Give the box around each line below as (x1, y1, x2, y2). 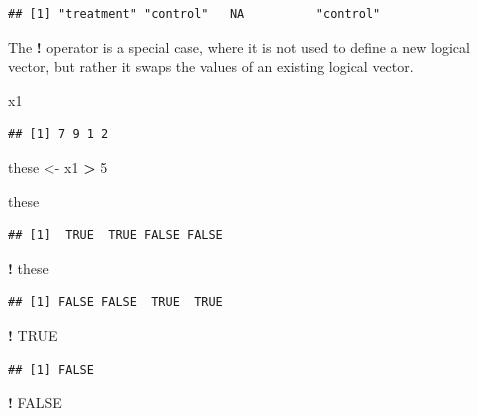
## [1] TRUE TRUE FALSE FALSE (8, 228, 223, 243)
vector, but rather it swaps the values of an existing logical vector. (8, 56, 414, 77)
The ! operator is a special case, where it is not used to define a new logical (8, 36, 470, 57)
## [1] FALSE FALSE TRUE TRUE (8, 295, 223, 310)
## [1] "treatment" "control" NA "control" (8, 7, 381, 21)
